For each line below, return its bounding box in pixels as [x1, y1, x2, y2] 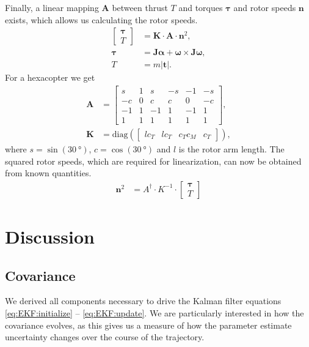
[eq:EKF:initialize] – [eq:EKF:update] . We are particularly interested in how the [5, 307, 304, 319]
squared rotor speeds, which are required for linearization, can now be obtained [5, 154, 302, 167]
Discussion [5, 224, 95, 249]
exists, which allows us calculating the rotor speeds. [5, 13, 198, 26]
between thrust [112, 1, 168, 13]
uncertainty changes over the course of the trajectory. [5, 330, 205, 343]
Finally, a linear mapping [5, 1, 99, 13]
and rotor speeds [233, 1, 296, 13]
